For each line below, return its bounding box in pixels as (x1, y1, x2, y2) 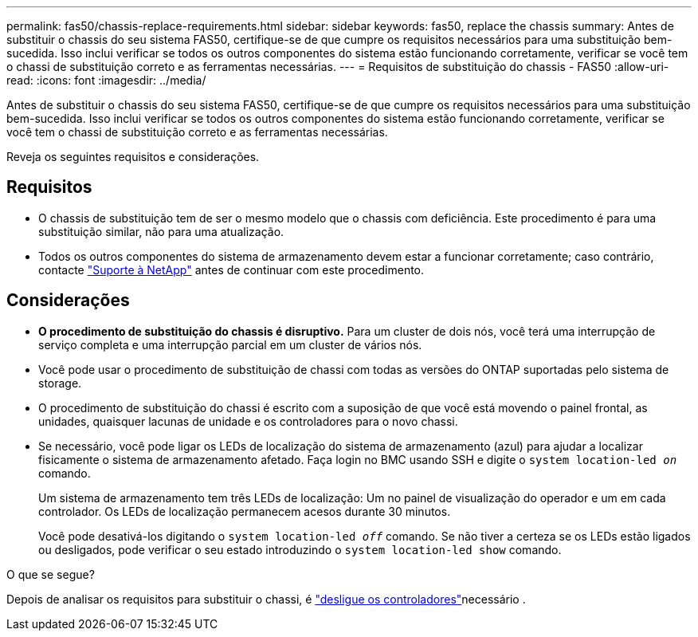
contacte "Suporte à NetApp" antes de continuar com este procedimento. (38, 262, 425, 277)
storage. (38, 376, 82, 390)
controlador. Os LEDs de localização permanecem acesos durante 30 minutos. (38, 504, 451, 518)
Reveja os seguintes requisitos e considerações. (6, 150, 260, 163)
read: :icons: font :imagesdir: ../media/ (6, 73, 206, 87)
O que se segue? (6, 567, 95, 581)
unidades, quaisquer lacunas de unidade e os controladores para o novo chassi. (38, 414, 458, 428)
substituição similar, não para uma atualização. (38, 224, 284, 238)
